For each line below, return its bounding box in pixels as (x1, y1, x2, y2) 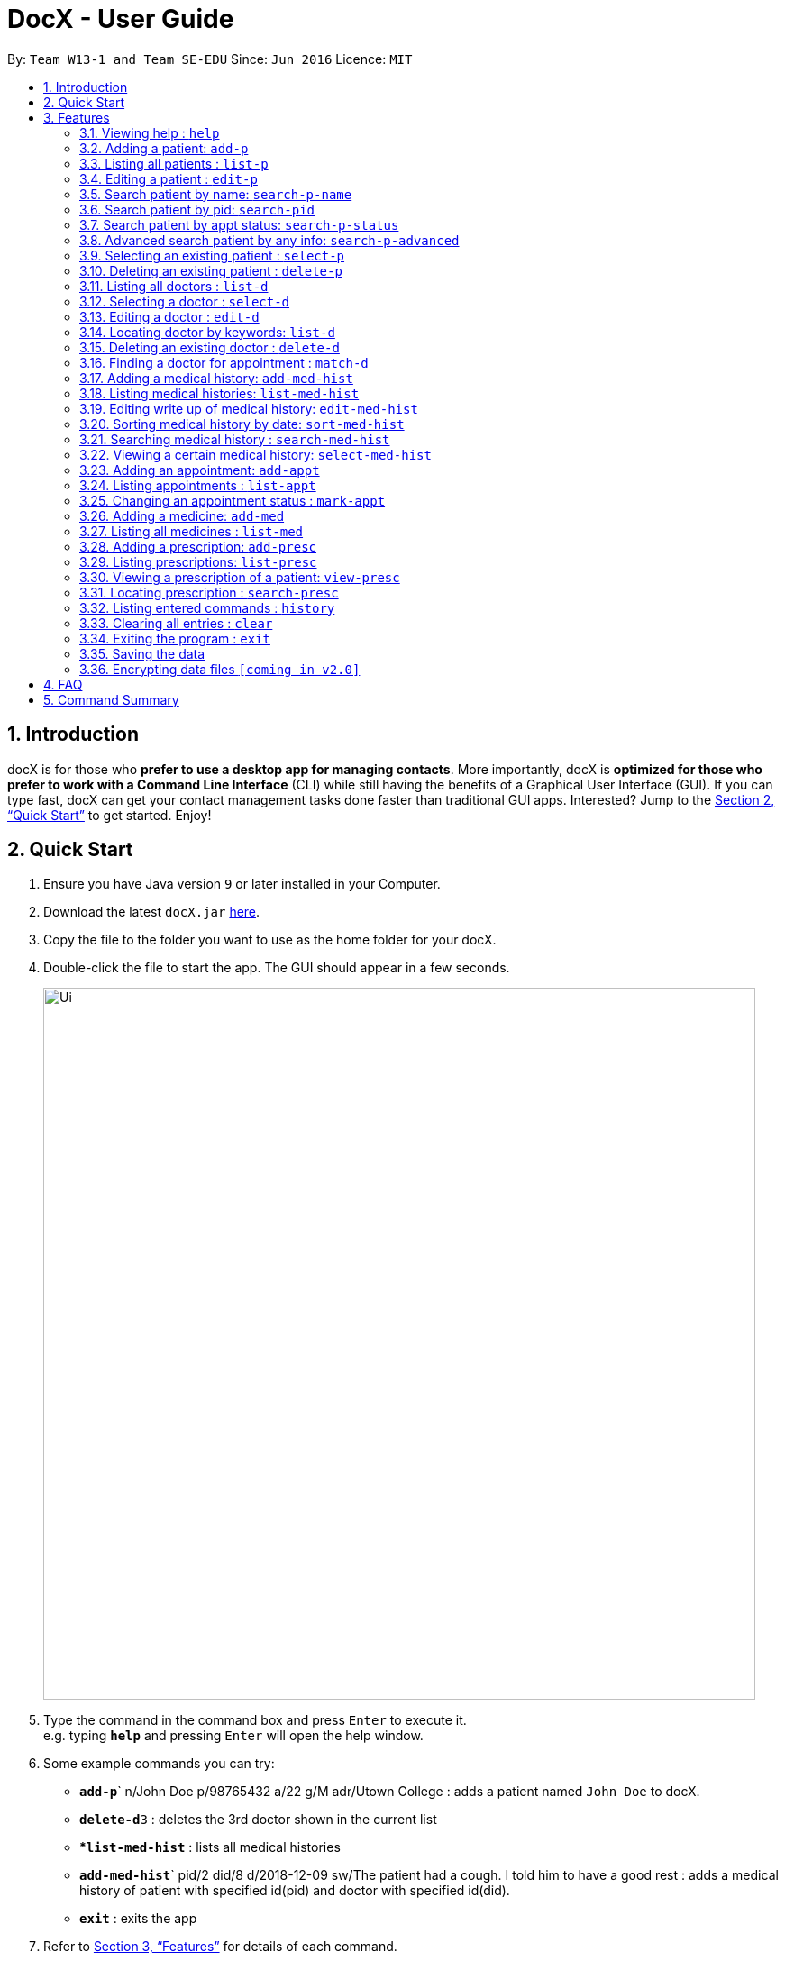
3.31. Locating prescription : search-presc (79, 584, 339, 600)
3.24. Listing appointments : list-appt (79, 477, 316, 493)
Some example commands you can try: (43, 1756, 275, 1772)
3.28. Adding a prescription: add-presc (79, 538, 317, 554)
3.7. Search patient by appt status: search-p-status (79, 216, 399, 233)
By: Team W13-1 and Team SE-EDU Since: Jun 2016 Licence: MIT (7, 50, 413, 67)
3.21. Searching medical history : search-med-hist (79, 431, 390, 447)
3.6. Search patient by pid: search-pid (79, 201, 315, 217)
